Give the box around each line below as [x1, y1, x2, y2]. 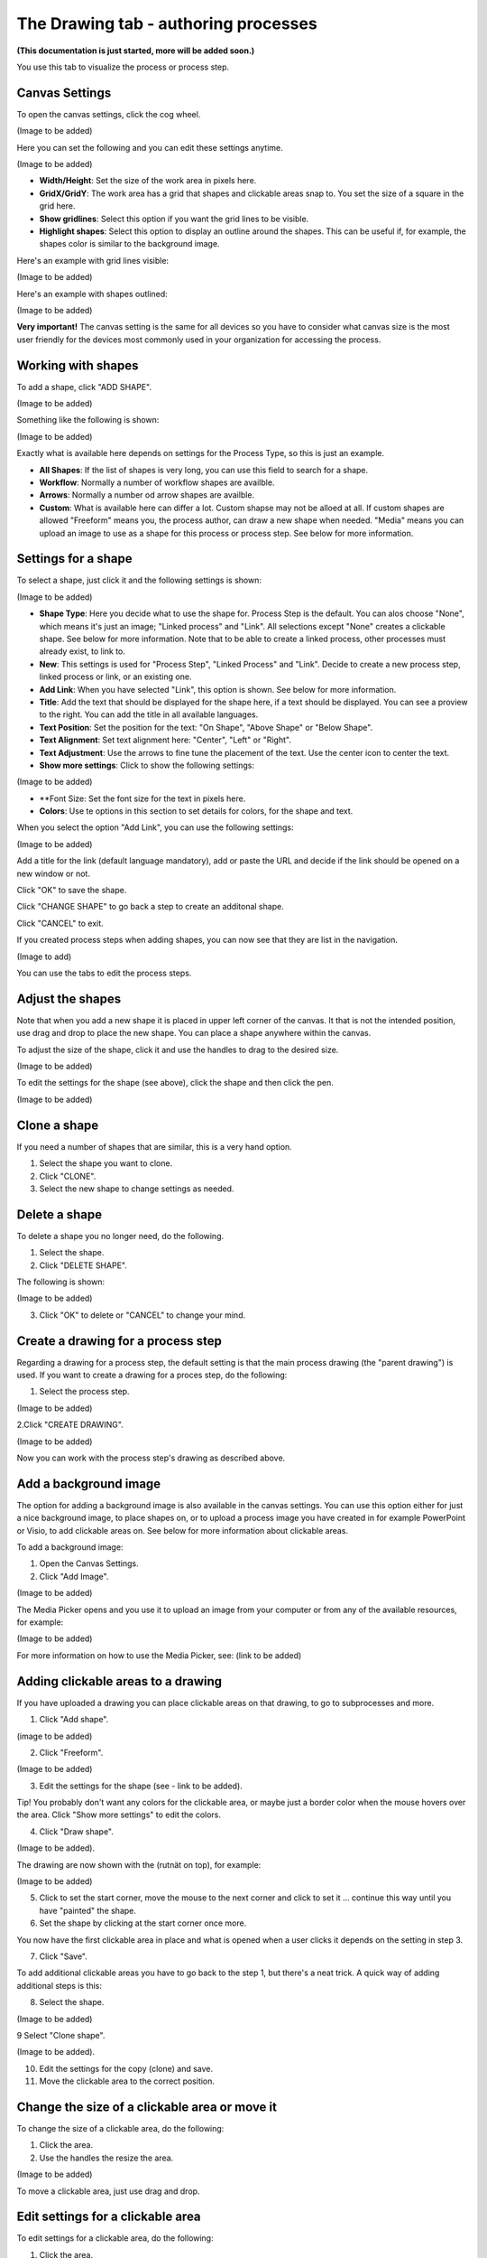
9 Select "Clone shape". [16, 2029, 106, 2040]
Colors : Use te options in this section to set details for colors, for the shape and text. [39, 806, 354, 816]
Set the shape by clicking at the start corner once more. [39, 1917, 247, 1928]
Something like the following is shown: [16, 415, 160, 425]
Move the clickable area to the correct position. [39, 2076, 216, 2086]
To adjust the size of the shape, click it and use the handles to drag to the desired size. [16, 1044, 339, 1055]
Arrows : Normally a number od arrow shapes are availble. [39, 490, 255, 500]
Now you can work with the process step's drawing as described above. [16, 1452, 286, 1463]
